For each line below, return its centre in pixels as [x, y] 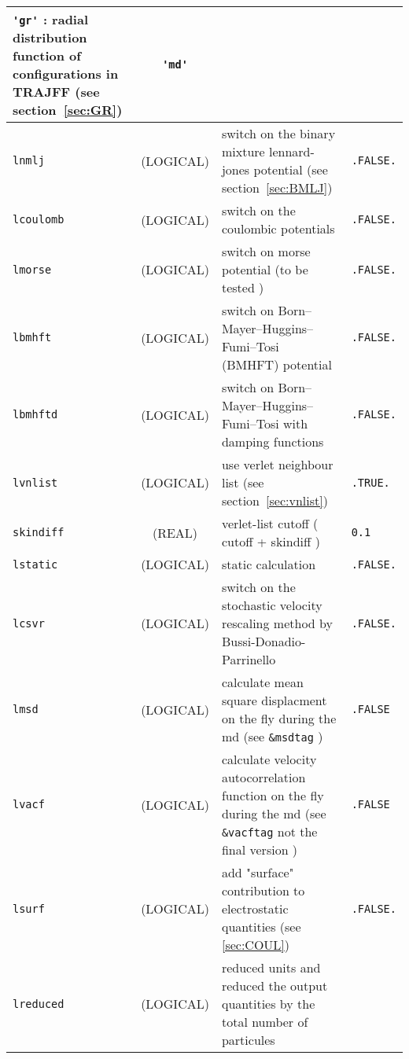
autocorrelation [263, 777]
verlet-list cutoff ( [270, 523]
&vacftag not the [269, 831]
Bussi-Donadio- [263, 641]
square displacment [274, 700]
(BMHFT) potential [276, 364]
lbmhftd [35, 414]
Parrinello [249, 659]
